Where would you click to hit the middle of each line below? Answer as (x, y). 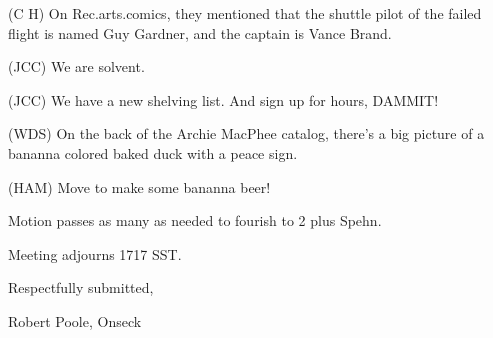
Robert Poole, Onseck (75, 320)
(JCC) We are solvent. (76, 66)
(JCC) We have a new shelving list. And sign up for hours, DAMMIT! (223, 99)
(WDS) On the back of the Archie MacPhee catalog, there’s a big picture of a (246, 133)
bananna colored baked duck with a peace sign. (153, 152)
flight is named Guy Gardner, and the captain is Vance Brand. (200, 32)
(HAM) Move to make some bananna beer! (139, 186)
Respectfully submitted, (81, 287)
